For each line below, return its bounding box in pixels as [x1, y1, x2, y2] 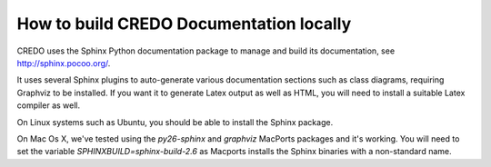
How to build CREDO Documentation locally [16, 14, 352, 34]
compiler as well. [16, 100, 81, 111]
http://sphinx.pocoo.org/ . [16, 57, 111, 68]
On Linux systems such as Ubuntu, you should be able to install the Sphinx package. [16, 116, 334, 127]
